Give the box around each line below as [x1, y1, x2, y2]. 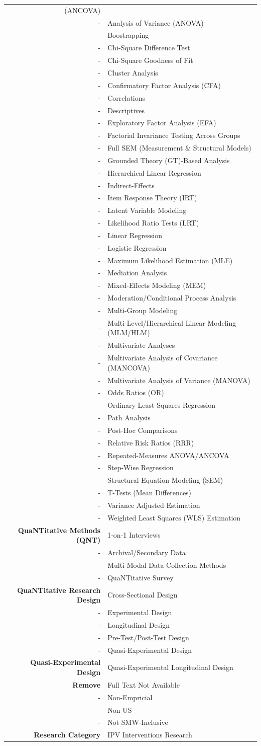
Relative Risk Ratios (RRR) [107, 437, 194, 447]
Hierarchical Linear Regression [107, 167, 201, 178]
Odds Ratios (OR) [107, 387, 164, 398]
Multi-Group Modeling [107, 305, 178, 315]
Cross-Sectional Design [107, 589, 178, 600]
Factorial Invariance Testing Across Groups [107, 130, 240, 140]
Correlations [107, 92, 146, 103]
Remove [72, 679, 101, 690]
